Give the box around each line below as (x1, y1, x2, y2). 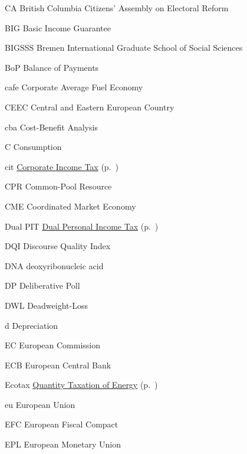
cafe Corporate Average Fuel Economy (5, 81, 143, 93)
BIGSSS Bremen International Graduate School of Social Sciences (5, 41, 243, 54)
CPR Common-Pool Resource (5, 180, 112, 192)
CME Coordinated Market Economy (5, 200, 136, 212)
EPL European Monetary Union (5, 438, 121, 450)
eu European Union (5, 398, 75, 410)
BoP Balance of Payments (5, 61, 99, 73)
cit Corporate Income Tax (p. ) (5, 160, 118, 172)
